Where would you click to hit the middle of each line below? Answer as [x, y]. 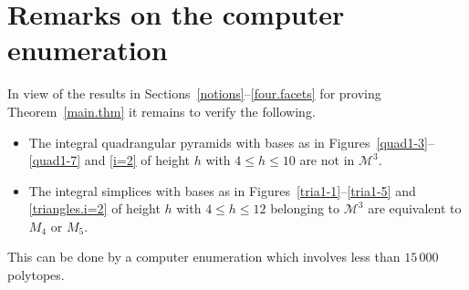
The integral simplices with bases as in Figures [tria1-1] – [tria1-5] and [222, 190]
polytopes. [36, 275]
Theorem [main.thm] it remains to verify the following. [162, 111]
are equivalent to [415, 208]
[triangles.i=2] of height [94, 208]
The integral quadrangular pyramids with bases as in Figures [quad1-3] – [231, 142]
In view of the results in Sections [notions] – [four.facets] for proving [194, 93]
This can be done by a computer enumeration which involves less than [204, 257]
